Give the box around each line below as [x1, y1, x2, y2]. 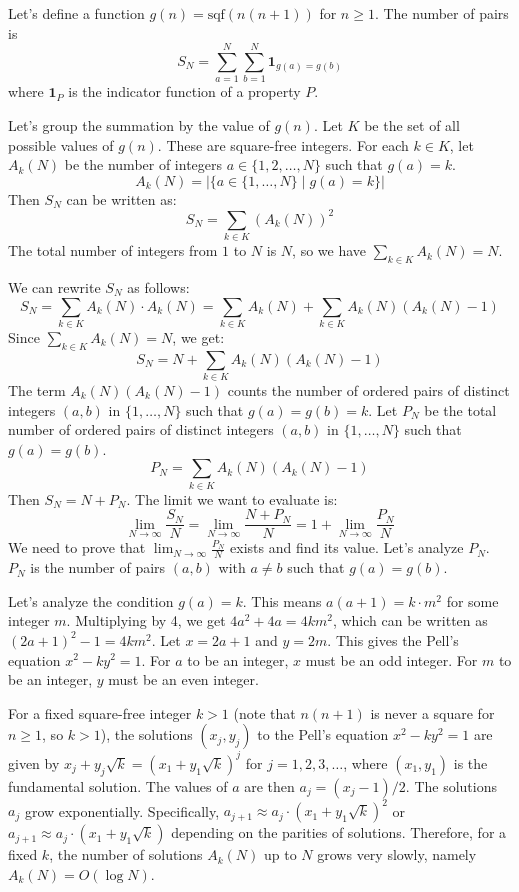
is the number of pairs [30, 557, 166, 578]
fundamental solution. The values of [8, 775, 228, 796]
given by [8, 752, 60, 773]
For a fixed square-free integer [8, 702, 192, 723]
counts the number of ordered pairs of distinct [227, 379, 510, 400]
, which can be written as [332, 610, 488, 631]
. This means [242, 590, 322, 611]
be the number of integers [64, 154, 223, 175]
